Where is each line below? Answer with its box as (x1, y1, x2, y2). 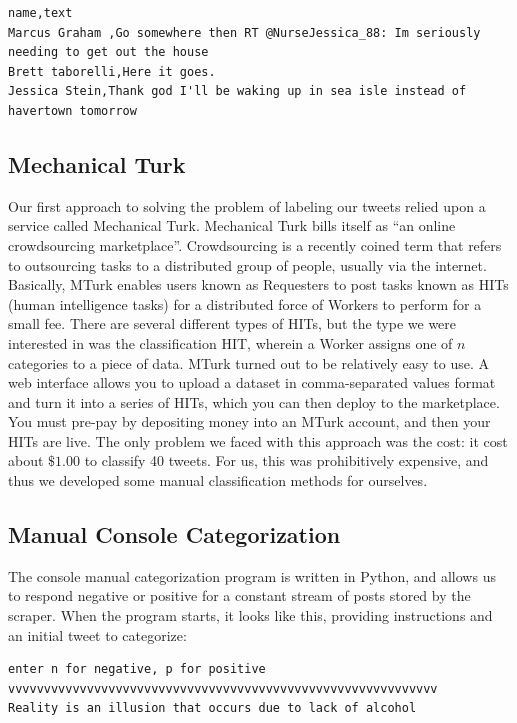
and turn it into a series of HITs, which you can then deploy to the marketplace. (8, 391, 500, 412)
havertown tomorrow (8, 103, 137, 118)
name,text (8, 6, 73, 20)
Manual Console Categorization (8, 519, 341, 550)
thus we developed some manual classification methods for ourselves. (8, 470, 428, 491)
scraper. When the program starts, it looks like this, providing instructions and (8, 605, 493, 626)
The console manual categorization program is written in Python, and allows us (8, 565, 496, 586)
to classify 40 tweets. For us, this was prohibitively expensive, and (84, 450, 489, 471)
